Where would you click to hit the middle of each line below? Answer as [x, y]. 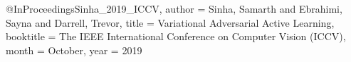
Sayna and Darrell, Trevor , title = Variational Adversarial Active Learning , [170, 22]
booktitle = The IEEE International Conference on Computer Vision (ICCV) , [176, 36]
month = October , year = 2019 [74, 50]
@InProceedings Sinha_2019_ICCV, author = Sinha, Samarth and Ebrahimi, [174, 8]
